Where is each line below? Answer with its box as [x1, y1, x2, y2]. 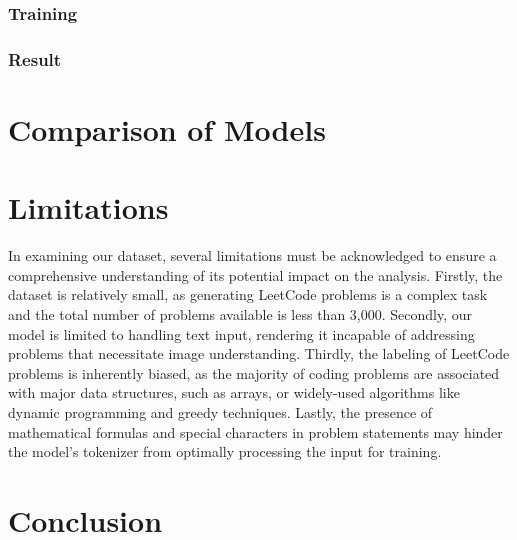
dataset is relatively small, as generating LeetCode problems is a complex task [8, 284, 488, 305]
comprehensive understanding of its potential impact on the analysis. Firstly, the [8, 264, 503, 285]
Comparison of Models [8, 108, 326, 149]
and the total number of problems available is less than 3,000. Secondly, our [8, 303, 473, 324]
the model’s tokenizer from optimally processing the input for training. [8, 441, 442, 462]
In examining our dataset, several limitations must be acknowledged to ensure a [8, 245, 497, 266]
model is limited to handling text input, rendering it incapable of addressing [8, 323, 475, 344]
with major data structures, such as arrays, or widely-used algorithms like [8, 382, 460, 403]
